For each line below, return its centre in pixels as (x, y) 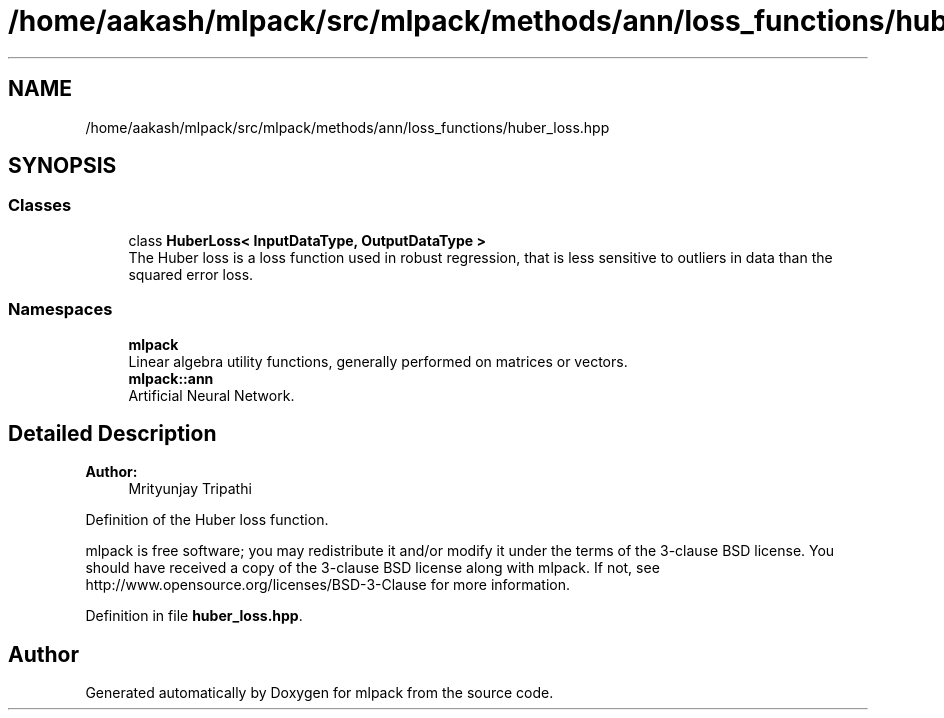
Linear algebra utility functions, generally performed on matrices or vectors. (378, 361)
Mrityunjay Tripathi (190, 489)
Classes (40, 205)
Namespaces (60, 309)
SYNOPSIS (62, 166)
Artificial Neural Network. (211, 395)
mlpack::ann (171, 378)
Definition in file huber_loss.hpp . (194, 616)
